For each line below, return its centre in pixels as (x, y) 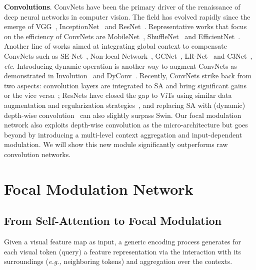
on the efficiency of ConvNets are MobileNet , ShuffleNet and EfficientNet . (122, 36)
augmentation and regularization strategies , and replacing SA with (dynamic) (125, 105)
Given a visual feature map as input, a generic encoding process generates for (122, 242)
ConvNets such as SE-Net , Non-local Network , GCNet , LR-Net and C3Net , (128, 55)
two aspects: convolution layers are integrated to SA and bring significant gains (125, 85)
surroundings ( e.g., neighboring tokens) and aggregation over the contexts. (118, 261)
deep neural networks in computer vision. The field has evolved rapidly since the (127, 16)
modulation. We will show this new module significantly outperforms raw (116, 144)
